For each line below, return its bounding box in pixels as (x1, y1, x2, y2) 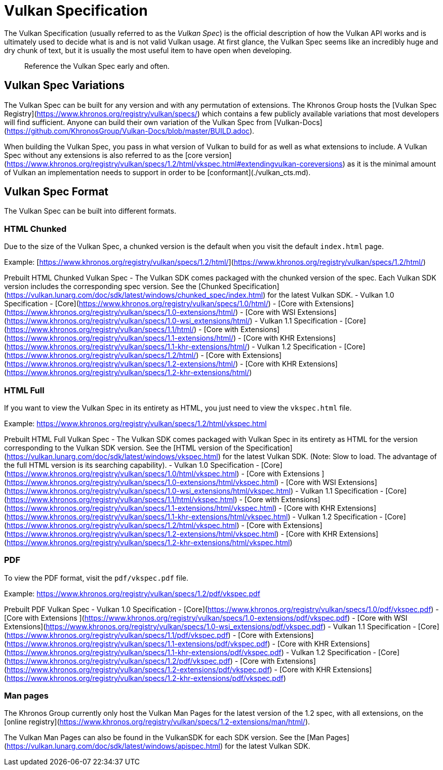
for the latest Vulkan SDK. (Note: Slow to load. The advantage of (222, 452, 437, 461)
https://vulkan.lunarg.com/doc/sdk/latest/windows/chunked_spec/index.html (7, 291, 263, 300)
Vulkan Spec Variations (4, 79, 125, 92)
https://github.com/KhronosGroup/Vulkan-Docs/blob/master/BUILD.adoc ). (7, 126, 255, 135)
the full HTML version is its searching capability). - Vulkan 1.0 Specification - (4, 460, 259, 469)
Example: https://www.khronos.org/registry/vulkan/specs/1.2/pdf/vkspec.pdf (4, 589, 260, 598)
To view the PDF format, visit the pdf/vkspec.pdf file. (4, 573, 189, 582)
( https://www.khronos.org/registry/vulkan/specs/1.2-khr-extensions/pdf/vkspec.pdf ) (4, 673, 286, 682)
